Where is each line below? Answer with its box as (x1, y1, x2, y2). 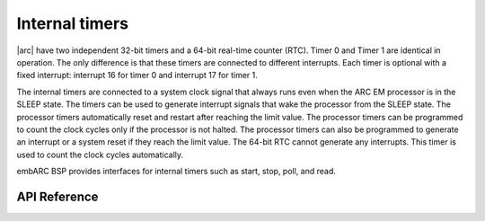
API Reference (16, 189, 99, 204)
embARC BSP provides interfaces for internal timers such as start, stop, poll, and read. (16, 166, 337, 177)
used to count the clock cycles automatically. (16, 149, 184, 160)
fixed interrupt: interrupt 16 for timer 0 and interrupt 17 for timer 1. (16, 70, 258, 81)
